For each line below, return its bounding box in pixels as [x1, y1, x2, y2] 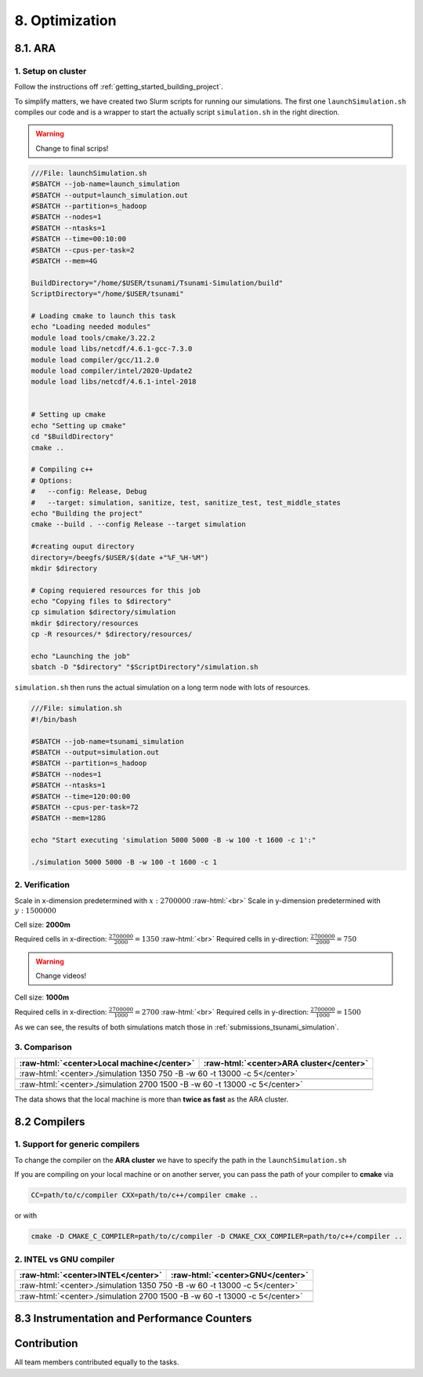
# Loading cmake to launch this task [31, 311, 176, 320]
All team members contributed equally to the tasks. [14, 1357, 179, 1367]
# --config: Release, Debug [31, 487, 147, 496]
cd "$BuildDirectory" [31, 432, 114, 441]
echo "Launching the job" [31, 652, 131, 661]
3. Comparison [14, 1042, 72, 1053]
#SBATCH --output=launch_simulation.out [31, 191, 188, 199]
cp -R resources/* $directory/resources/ [31, 630, 193, 639]
